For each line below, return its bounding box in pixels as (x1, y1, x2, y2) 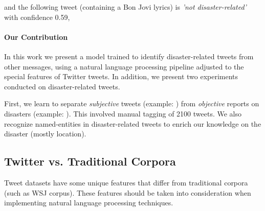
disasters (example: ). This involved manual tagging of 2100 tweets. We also (4, 108, 242, 119)
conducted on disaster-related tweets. (4, 81, 120, 91)
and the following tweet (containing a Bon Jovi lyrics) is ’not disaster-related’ (4, 2, 247, 12)
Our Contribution (4, 31, 68, 42)
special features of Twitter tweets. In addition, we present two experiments (4, 71, 238, 82)
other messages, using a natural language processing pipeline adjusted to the (4, 61, 244, 72)
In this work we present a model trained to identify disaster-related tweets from (4, 51, 254, 61)
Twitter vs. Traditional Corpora (4, 153, 176, 169)
